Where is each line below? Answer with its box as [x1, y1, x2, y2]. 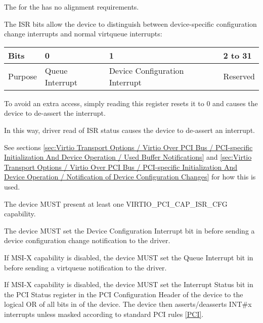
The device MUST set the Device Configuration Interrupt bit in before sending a [4, 225, 255, 236]
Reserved [223, 70, 255, 82]
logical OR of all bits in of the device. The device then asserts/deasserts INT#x [4, 299, 252, 309]
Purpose [8, 70, 37, 82]
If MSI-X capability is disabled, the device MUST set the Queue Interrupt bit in [4, 252, 253, 262]
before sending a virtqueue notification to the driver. [4, 262, 167, 272]
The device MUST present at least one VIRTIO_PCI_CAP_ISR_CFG [4, 198, 228, 209]
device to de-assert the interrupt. [4, 108, 106, 118]
